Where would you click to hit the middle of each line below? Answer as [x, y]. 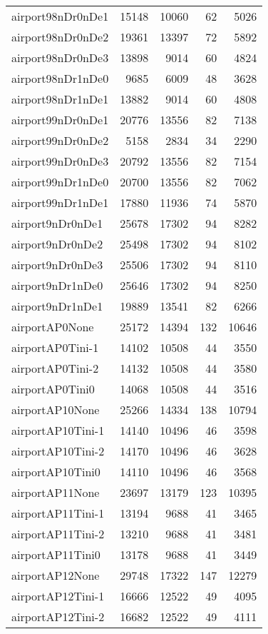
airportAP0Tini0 [53, 389]
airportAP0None [53, 327]
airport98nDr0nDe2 [60, 37]
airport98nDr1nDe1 [60, 99]
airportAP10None [56, 409]
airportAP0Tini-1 [55, 347]
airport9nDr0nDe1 [57, 223]
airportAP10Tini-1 [58, 430]
